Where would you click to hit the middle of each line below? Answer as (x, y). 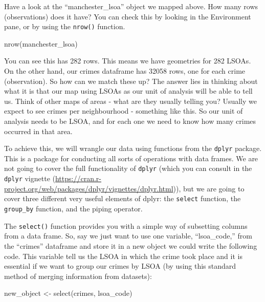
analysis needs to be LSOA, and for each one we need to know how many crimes (130, 121)
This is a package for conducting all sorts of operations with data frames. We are (131, 158)
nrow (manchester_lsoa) (41, 43)
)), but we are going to (209, 188)
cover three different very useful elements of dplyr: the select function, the (123, 198)
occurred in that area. (38, 131)
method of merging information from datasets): (78, 276)
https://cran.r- (78, 178)
